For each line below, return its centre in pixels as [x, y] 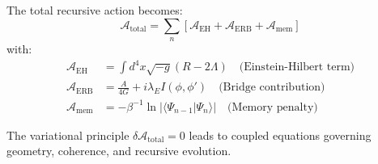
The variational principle [68, 135]
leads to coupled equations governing [280, 135]
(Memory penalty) [273, 107]
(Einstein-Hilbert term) [297, 67]
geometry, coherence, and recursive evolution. [119, 151]
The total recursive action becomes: [95, 10]
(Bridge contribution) [272, 88]
